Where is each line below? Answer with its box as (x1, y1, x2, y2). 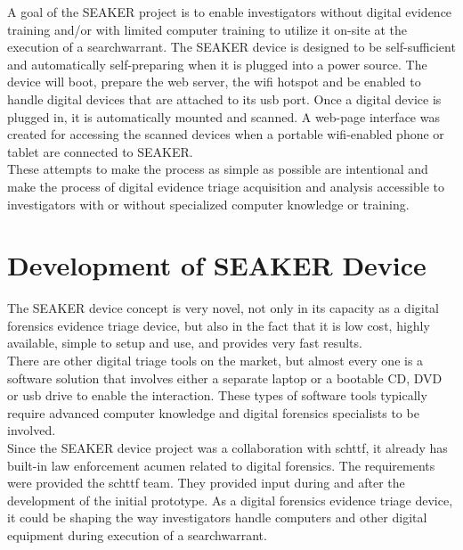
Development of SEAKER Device (7, 247, 426, 283)
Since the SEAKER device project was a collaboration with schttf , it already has (7, 439, 448, 456)
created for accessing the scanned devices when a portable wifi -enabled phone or (7, 125, 444, 144)
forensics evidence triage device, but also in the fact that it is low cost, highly (7, 316, 430, 334)
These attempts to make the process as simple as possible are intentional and (7, 160, 428, 178)
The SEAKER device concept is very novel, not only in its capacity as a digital (7, 299, 440, 317)
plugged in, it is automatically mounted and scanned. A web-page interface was (7, 107, 440, 126)
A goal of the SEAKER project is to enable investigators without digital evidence (7, 3, 452, 21)
